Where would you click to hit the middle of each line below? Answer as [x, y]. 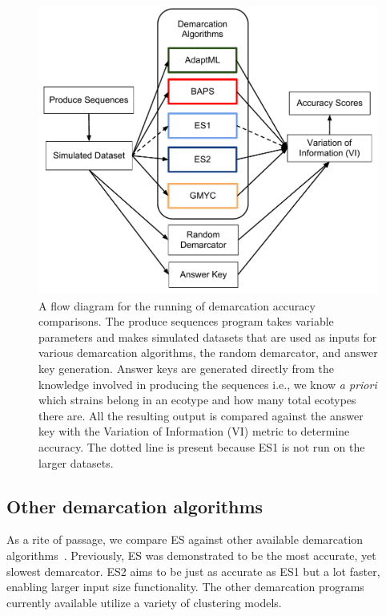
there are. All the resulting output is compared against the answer [201, 415]
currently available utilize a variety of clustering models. [144, 602]
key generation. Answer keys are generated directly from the [187, 368]
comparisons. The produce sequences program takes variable [186, 321]
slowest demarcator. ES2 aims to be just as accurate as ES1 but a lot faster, [193, 571]
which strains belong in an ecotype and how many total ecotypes [197, 400]
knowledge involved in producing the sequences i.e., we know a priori [208, 384]
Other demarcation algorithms [135, 506]
